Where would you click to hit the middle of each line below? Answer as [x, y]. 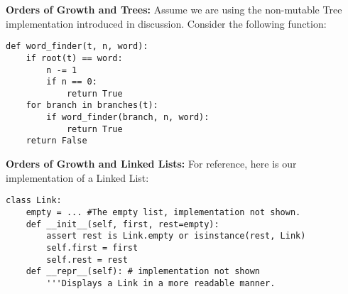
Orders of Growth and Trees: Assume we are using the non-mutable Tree [174, 9]
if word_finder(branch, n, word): [128, 118]
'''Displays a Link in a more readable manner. [161, 283]
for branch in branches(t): [92, 105]
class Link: [34, 201]
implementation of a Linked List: [77, 177]
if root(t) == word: [74, 58]
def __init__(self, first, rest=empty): [123, 224]
